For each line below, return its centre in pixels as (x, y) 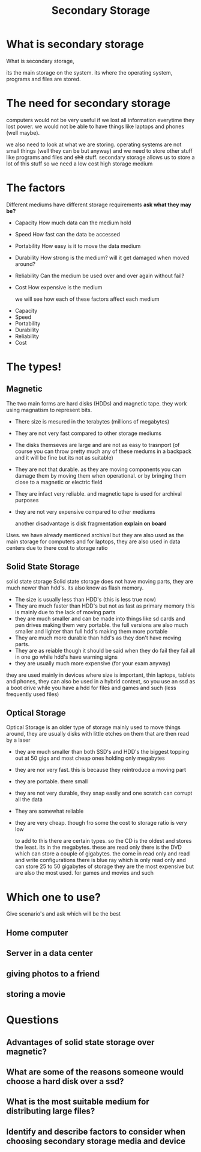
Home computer (37, 933)
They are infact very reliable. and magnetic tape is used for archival (98, 493)
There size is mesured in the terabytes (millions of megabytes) (92, 421)
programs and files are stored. (43, 79)
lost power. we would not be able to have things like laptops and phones (95, 126)
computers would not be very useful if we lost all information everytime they (100, 120)
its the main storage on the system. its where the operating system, (89, 72)
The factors (36, 188)
